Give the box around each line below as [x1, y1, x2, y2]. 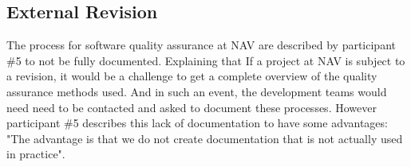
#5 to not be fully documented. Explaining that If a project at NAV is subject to [6, 52, 405, 68]
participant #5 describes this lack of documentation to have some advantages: [6, 115, 388, 131]
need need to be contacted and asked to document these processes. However [6, 99, 377, 115]
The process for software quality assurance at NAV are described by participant [6, 37, 396, 53]
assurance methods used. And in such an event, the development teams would [6, 83, 387, 99]
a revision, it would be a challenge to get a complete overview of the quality [6, 68, 377, 84]
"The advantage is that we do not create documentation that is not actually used [6, 130, 403, 146]
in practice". [6, 146, 65, 162]
